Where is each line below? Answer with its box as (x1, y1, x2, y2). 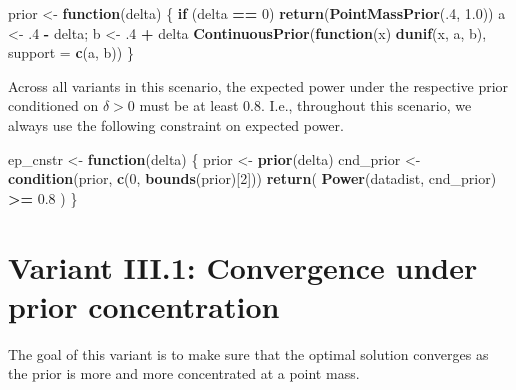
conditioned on (8, 95, 99, 116)
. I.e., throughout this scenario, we (260, 95, 472, 116)
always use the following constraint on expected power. (8, 114, 344, 135)
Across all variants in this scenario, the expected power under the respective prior (8, 75, 509, 96)
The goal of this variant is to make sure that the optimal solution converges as (8, 343, 489, 364)
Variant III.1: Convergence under (8, 246, 478, 287)
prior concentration (8, 285, 280, 326)
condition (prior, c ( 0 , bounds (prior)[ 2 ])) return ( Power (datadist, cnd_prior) (8, 168, 497, 189)
